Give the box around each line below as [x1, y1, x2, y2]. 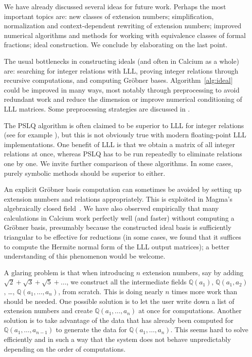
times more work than [171, 286, 237, 297]
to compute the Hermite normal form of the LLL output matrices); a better [4, 241, 230, 251]
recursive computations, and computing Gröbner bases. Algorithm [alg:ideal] [4, 75, 233, 85]
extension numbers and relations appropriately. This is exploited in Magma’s [4, 193, 233, 204]
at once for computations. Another [138, 305, 242, 316]
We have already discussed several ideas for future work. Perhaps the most [4, 1, 226, 11]
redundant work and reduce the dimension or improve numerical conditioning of [4, 94, 242, 104]
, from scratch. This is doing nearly [58, 286, 163, 297]
